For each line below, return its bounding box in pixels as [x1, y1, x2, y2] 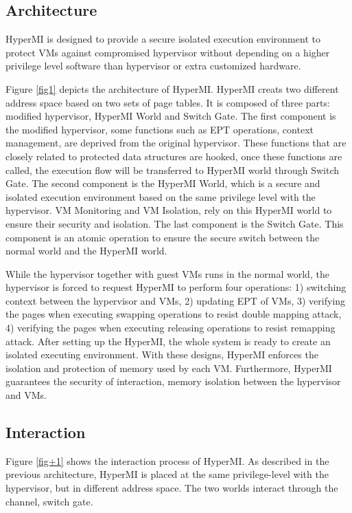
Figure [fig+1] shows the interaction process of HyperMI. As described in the [5, 453, 329, 468]
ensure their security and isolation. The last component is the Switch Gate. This [5, 216, 344, 230]
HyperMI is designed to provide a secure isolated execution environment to [5, 32, 320, 46]
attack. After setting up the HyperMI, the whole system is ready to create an [5, 334, 331, 348]
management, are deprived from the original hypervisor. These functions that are [5, 135, 347, 150]
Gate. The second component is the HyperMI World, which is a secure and [5, 176, 320, 190]
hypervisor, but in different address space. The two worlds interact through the [5, 481, 338, 495]
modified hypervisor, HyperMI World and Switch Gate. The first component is [5, 109, 336, 123]
